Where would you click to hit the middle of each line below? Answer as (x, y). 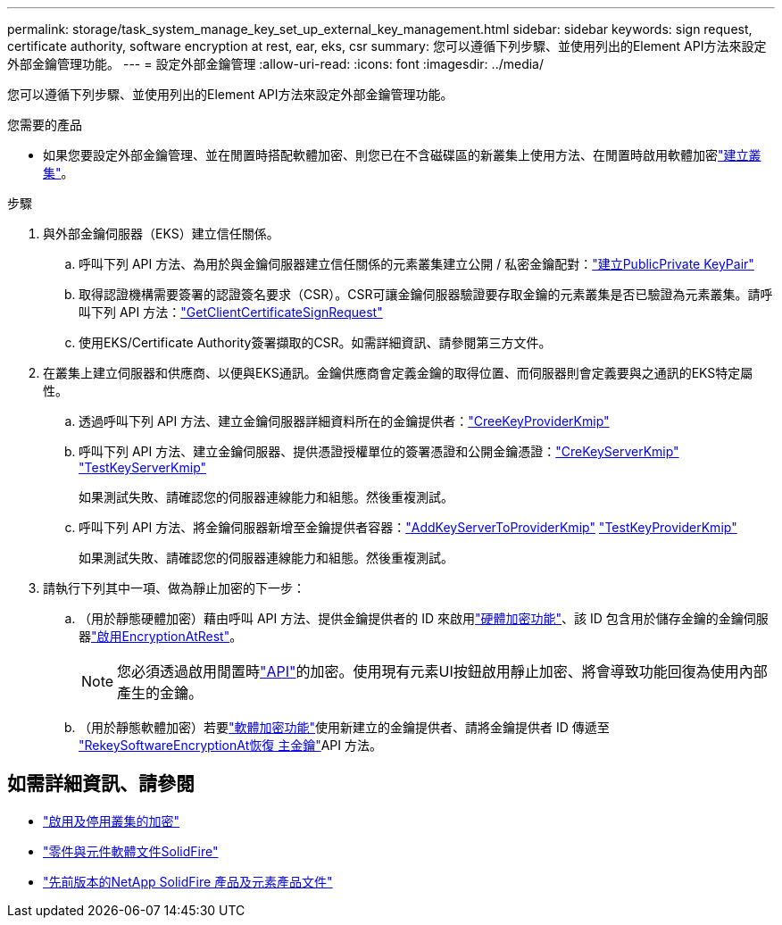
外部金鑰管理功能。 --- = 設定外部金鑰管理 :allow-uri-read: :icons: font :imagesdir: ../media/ (276, 64)
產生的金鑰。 (160, 693)
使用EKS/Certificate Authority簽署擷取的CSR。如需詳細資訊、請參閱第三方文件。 (315, 342)
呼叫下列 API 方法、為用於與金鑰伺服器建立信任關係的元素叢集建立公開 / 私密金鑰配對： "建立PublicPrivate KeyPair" (416, 264)
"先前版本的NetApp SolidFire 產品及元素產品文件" (188, 881)
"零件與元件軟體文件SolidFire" (131, 851)
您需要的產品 (45, 125)
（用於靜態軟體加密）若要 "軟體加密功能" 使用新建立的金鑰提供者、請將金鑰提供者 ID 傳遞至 (344, 727)
